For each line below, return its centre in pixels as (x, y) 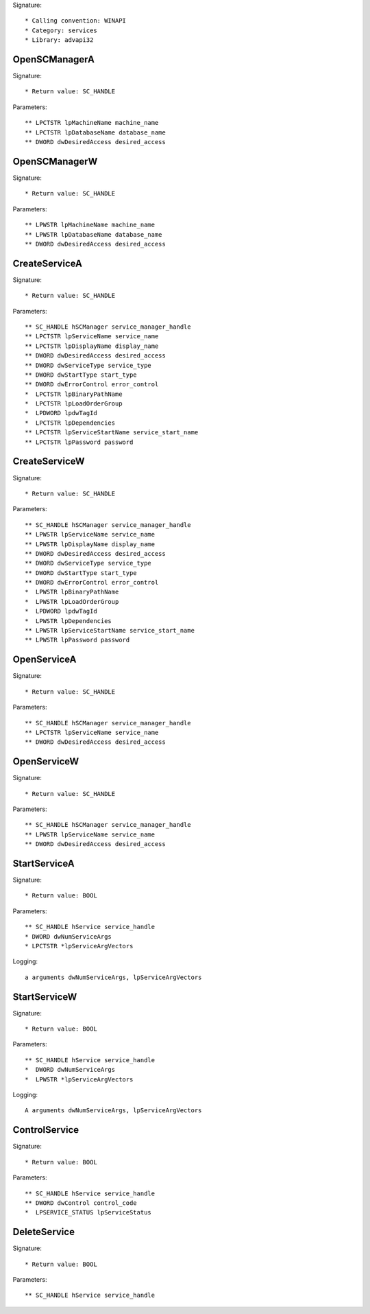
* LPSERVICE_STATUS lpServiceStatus (88, 1212)
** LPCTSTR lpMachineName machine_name (92, 123)
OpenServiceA (45, 660)
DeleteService (44, 1232)
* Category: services (61, 30)
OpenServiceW (46, 762)
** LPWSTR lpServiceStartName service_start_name (110, 631)
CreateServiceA (47, 263)
